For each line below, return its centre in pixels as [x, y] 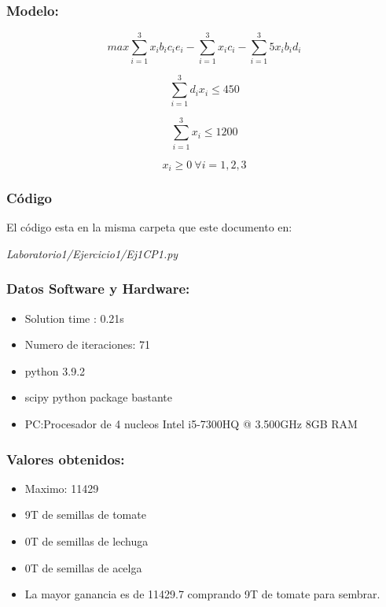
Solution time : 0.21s [74, 318]
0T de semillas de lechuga [86, 541]
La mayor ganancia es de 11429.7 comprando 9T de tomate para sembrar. [202, 594]
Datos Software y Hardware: [98, 289]
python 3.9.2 [55, 370]
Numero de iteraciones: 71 [87, 344]
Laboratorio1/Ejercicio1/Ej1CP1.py [92, 253]
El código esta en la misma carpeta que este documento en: [149, 227]
